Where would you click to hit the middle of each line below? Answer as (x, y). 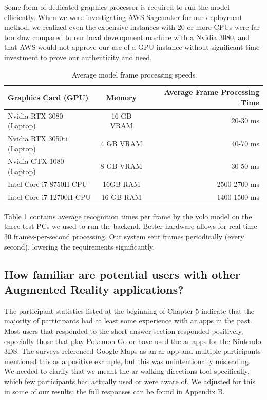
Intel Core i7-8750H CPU (47, 184)
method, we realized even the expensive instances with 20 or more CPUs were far (132, 27)
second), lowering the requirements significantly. (80, 246)
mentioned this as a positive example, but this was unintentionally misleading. (127, 361)
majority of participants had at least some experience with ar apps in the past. (128, 321)
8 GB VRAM (121, 166)
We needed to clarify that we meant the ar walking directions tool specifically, (127, 371)
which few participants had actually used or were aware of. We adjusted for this (130, 381)
